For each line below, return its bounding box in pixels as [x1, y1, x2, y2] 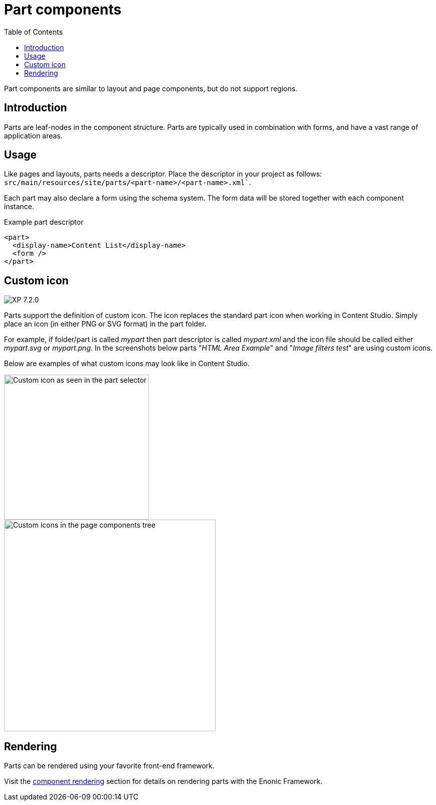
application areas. [4, 131, 63, 140]
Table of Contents [4, 27, 63, 36]
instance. [4, 202, 35, 211]
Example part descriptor [4, 218, 84, 227]
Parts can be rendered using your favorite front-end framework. [4, 761, 214, 770]
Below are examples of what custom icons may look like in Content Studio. [4, 359, 250, 368]
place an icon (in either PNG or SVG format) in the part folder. [4, 319, 206, 329]
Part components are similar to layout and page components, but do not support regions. [4, 84, 298, 93]
